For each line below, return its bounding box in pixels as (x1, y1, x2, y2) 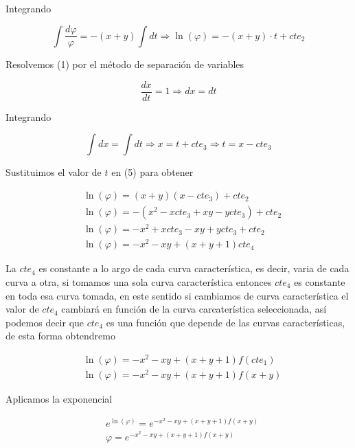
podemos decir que (5, 315, 84, 329)
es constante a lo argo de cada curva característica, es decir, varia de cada (38, 261, 350, 276)
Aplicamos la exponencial (5, 392, 113, 406)
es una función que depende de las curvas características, (106, 315, 345, 329)
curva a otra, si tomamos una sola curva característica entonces (5, 274, 272, 289)
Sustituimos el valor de (5, 165, 102, 179)
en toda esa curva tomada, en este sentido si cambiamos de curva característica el (5, 288, 349, 302)
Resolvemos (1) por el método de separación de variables (5, 57, 244, 71)
